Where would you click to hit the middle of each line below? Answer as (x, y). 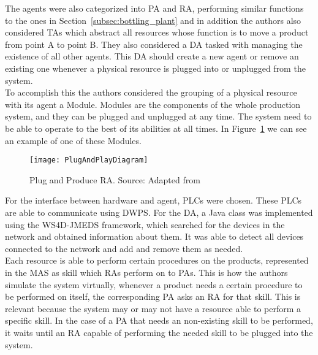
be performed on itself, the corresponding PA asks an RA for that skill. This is (153, 296)
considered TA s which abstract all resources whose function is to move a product (157, 32)
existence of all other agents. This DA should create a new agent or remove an (152, 56)
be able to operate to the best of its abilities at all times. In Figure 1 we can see (156, 128)
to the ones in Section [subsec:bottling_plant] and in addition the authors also (153, 20)
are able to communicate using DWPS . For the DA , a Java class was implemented (159, 212)
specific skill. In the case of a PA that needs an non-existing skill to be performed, (159, 320)
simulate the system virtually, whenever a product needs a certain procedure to (154, 284)
